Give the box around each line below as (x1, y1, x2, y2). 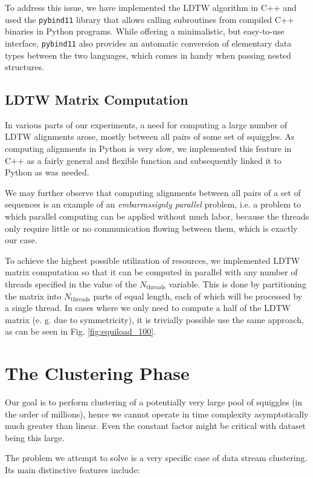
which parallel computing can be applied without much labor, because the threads (5, 210, 309, 223)
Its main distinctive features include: (5, 463, 140, 476)
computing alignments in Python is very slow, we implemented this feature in (5, 142, 292, 155)
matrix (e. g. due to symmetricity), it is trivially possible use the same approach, (5, 313, 304, 326)
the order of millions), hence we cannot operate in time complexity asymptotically (5, 407, 309, 420)
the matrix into (5, 289, 62, 302)
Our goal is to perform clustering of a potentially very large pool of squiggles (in (5, 396, 303, 408)
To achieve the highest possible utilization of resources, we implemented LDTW (5, 254, 300, 266)
